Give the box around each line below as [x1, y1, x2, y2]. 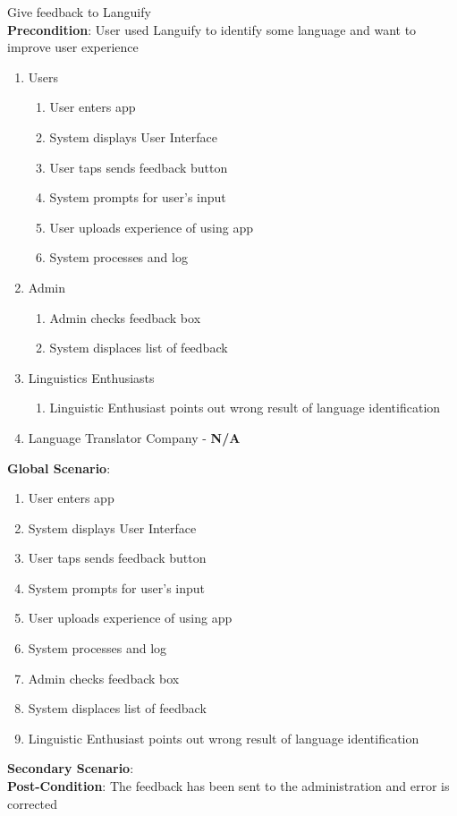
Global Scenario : [7, 458, 111, 477]
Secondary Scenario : [7, 759, 134, 778]
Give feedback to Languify [7, 3, 151, 21]
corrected [7, 794, 58, 812]
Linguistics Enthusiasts [28, 368, 155, 387]
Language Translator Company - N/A [28, 428, 241, 446]
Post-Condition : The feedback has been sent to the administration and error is [7, 777, 450, 795]
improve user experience [7, 38, 139, 56]
